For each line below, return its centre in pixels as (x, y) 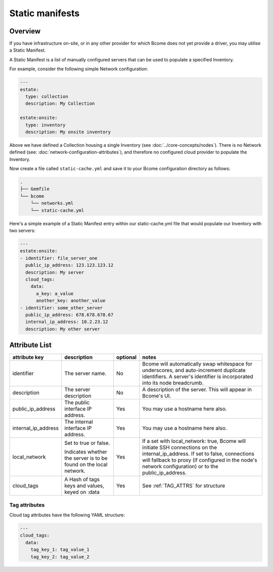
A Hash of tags (82, 479)
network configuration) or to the (180, 467)
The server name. (85, 374)
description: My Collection (60, 104)
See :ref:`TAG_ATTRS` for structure (184, 486)
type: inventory (45, 125)
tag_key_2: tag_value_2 (60, 557)
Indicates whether (85, 452)
